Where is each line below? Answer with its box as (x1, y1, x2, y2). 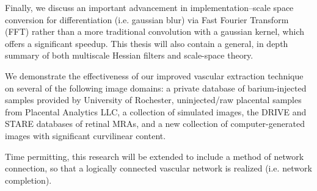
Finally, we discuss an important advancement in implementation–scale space (5, 1, 294, 13)
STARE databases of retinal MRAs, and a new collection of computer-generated (5, 117, 305, 130)
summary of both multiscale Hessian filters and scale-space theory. (5, 49, 253, 62)
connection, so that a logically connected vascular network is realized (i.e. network (5, 162, 312, 175)
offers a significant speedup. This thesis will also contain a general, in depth (5, 37, 288, 49)
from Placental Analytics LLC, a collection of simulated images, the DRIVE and (5, 105, 307, 118)
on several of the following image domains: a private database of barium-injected (5, 81, 307, 94)
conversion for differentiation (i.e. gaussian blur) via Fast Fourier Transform (5, 13, 289, 26)
